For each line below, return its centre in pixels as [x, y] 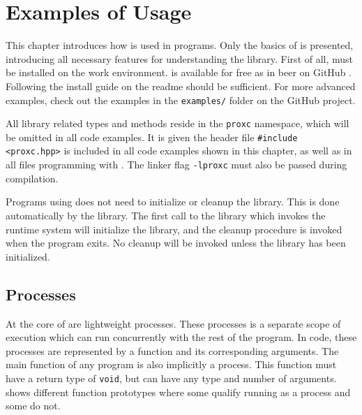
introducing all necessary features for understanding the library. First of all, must [180, 58]
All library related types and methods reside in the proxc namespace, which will [178, 123]
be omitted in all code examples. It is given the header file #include [152, 137]
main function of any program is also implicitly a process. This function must [171, 364]
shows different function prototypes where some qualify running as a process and [178, 392]
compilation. [32, 178]
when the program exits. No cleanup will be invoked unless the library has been [176, 243]
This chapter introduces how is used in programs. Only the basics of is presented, [180, 45]
